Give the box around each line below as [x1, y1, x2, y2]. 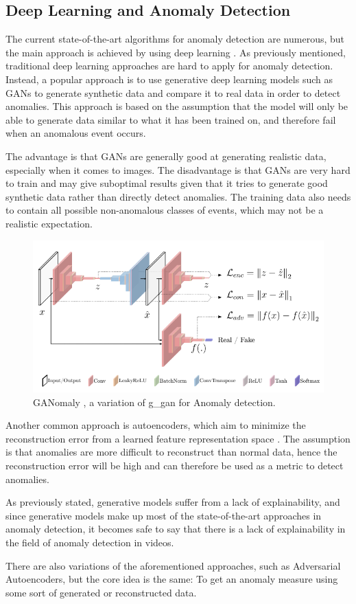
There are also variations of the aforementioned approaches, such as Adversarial [5, 558, 341, 572]
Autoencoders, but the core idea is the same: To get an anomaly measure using [5, 572, 338, 586]
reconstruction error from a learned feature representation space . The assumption [5, 431, 351, 445]
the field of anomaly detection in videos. [5, 535, 174, 549]
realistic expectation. [5, 216, 93, 230]
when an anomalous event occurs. [5, 126, 146, 140]
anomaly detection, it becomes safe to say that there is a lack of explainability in [5, 522, 346, 536]
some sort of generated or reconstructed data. [5, 585, 197, 599]
